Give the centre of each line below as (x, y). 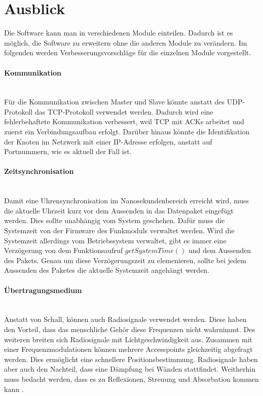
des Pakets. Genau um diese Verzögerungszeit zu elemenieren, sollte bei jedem (125, 260)
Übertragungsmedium (43, 290)
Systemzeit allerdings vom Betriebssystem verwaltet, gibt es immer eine (115, 240)
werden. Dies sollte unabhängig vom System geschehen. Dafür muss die (115, 220)
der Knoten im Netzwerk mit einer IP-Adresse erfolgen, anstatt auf (108, 141)
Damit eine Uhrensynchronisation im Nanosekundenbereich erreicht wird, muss (127, 201)
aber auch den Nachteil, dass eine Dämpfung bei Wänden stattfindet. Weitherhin (130, 369)
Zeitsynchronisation (39, 171)
